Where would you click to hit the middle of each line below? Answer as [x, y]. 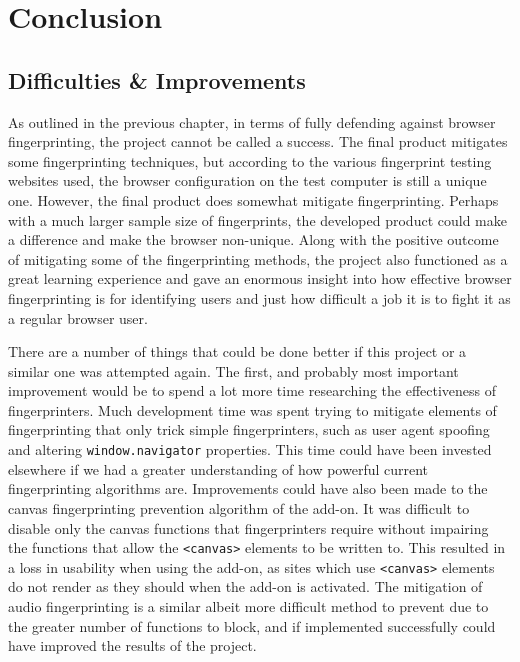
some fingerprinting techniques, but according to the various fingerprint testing [250, 160]
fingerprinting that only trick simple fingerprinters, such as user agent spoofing [249, 429]
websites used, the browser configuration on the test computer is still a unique [247, 180]
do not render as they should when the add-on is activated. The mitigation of [245, 586]
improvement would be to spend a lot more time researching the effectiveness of [252, 390]
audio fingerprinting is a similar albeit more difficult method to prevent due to [248, 606]
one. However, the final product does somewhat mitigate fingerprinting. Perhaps [253, 199]
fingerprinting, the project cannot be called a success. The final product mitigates [258, 141]
